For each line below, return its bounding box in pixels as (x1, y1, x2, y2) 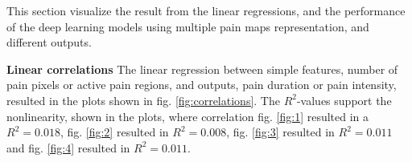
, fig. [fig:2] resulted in (60, 124, 169, 140)
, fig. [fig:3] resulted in (226, 124, 335, 140)
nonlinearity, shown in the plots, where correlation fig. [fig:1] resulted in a (6, 107, 369, 124)
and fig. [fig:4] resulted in (6, 139, 130, 156)
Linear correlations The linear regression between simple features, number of (6, 60, 398, 77)
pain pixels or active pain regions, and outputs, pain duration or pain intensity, (6, 76, 397, 93)
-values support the (296, 91, 392, 108)
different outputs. (6, 34, 92, 51)
